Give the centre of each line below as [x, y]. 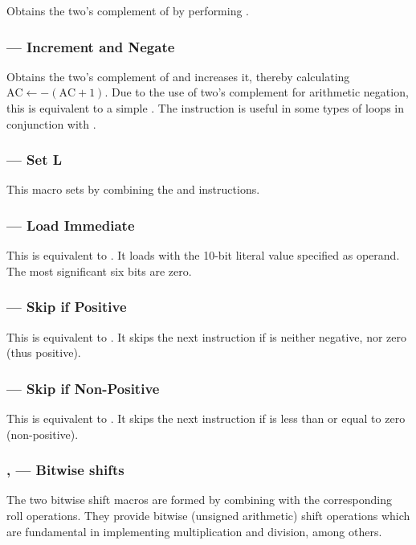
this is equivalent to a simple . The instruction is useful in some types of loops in [205, 108]
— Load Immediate [71, 225]
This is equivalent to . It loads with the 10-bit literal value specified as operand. [203, 255]
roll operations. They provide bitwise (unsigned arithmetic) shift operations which [208, 516]
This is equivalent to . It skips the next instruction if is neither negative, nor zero [206, 336]
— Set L [35, 160]
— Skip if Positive [67, 307]
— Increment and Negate [91, 46]
